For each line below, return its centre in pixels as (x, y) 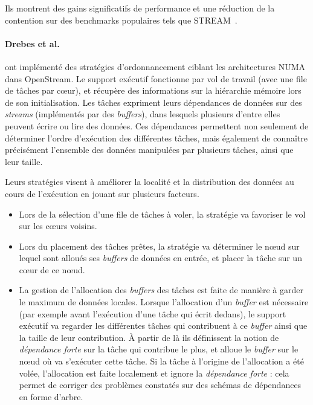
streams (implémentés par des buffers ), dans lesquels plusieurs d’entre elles (143, 114)
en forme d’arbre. (51, 396)
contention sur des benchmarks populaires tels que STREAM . (121, 20)
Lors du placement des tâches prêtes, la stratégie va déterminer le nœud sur (159, 246)
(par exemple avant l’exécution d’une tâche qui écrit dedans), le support (153, 313)
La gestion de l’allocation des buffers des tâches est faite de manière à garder (161, 290)
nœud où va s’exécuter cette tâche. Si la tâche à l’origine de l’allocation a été (161, 361)
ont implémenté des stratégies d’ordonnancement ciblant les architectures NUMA (155, 66)
